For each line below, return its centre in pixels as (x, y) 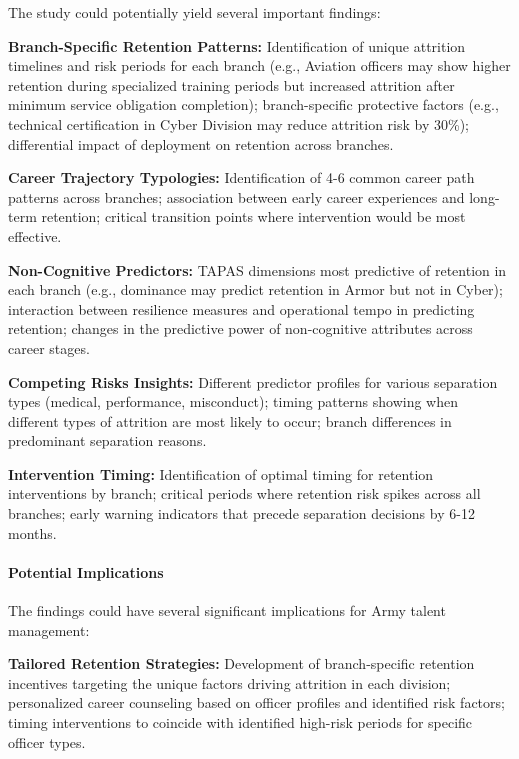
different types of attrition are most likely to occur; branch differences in (230, 420)
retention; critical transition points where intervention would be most (253, 216)
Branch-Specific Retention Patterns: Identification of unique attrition (237, 45)
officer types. (47, 741)
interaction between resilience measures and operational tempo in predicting (241, 308)
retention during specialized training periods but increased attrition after (231, 84)
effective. (35, 235)
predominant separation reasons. (107, 440)
